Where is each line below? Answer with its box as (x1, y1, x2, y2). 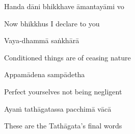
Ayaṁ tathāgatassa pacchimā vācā (4, 103, 112, 114)
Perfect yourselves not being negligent (4, 86, 122, 96)
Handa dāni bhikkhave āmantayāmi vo (4, 1, 124, 11)
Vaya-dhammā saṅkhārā (4, 35, 79, 46)
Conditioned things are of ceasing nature (4, 52, 131, 62)
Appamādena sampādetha (4, 69, 85, 80)
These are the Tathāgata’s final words (4, 120, 122, 131)
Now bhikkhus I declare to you (4, 18, 100, 28)
